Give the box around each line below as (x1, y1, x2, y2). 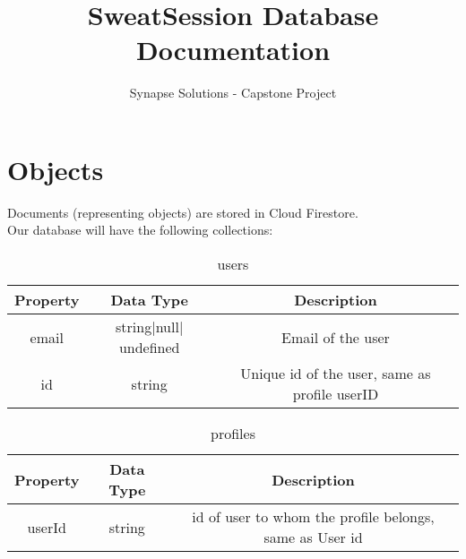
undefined (118, 337, 180, 358)
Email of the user (281, 326, 390, 348)
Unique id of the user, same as (240, 363, 431, 384)
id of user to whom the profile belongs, (192, 506, 435, 528)
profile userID (292, 383, 379, 405)
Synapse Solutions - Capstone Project (129, 83, 337, 102)
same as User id (263, 527, 363, 548)
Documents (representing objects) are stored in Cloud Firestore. (7, 202, 358, 221)
